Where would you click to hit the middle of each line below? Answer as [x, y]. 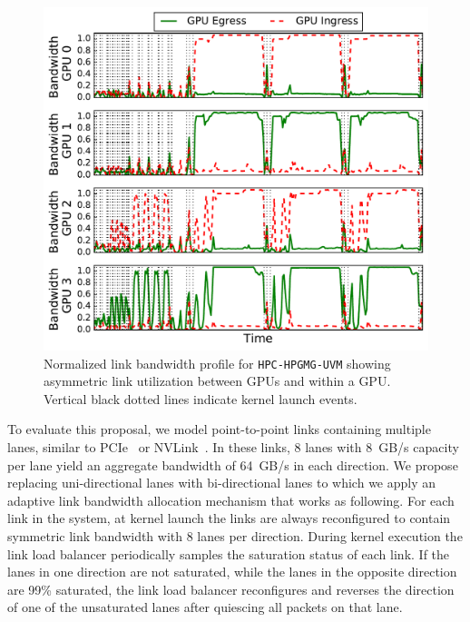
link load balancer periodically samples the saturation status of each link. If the [229, 553]
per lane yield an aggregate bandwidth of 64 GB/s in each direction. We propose [233, 464]
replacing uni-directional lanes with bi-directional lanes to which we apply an [222, 483]
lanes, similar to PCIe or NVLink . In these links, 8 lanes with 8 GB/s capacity [233, 447]
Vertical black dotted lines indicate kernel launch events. [201, 398]
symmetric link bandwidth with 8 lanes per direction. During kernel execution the [235, 536]
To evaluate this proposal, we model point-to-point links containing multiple [219, 429]
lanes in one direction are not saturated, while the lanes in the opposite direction [232, 572]
